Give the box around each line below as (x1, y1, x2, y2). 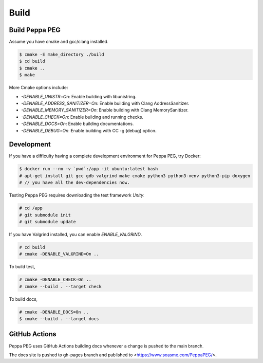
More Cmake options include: (9, 85, 68, 91)
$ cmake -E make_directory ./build (19, 52, 104, 57)
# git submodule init (19, 212, 71, 218)
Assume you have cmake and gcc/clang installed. (9, 39, 109, 45)
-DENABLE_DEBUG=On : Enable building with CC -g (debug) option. (21, 127, 157, 133)
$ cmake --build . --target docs (19, 316, 99, 322)
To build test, (9, 264, 36, 270)
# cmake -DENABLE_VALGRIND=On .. (19, 251, 99, 257)
